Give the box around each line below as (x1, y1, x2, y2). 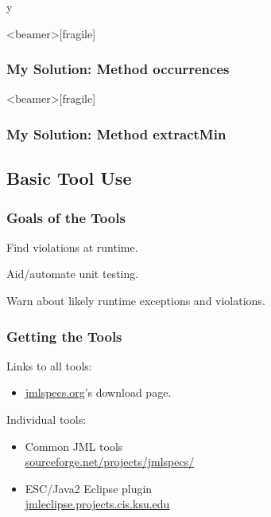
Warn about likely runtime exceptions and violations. (6, 292, 265, 309)
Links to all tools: (6, 357, 92, 374)
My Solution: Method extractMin (6, 123, 226, 143)
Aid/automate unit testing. (6, 265, 139, 282)
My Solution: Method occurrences (6, 59, 230, 79)
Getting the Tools (6, 326, 122, 346)
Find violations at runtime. (6, 238, 138, 255)
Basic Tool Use (6, 166, 132, 190)
